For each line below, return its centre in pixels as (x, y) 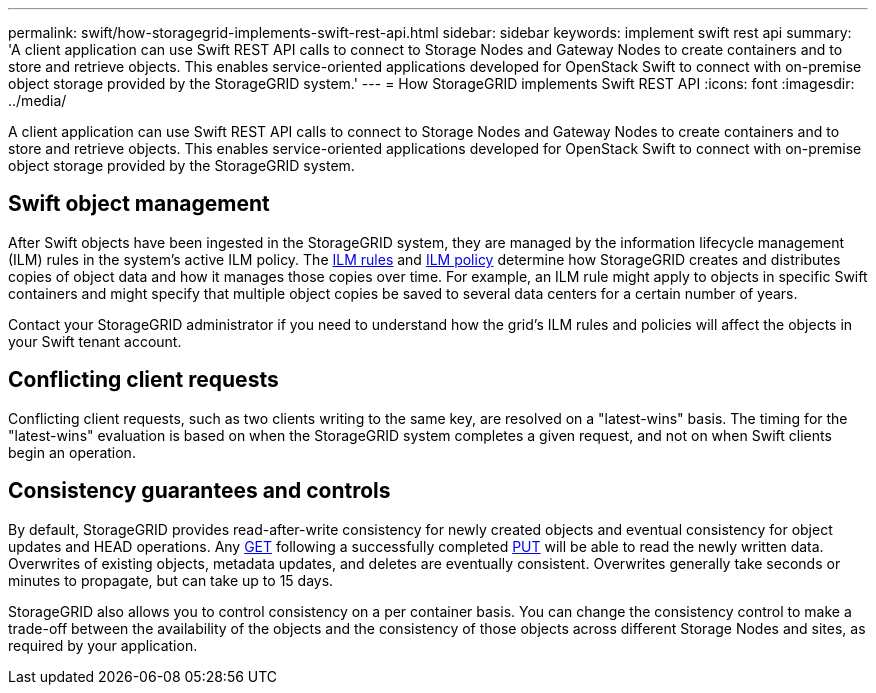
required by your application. (103, 645)
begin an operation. (72, 452)
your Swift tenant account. (95, 341)
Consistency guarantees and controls (199, 491)
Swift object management (139, 204)
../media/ (37, 100)
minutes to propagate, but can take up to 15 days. (171, 580)
